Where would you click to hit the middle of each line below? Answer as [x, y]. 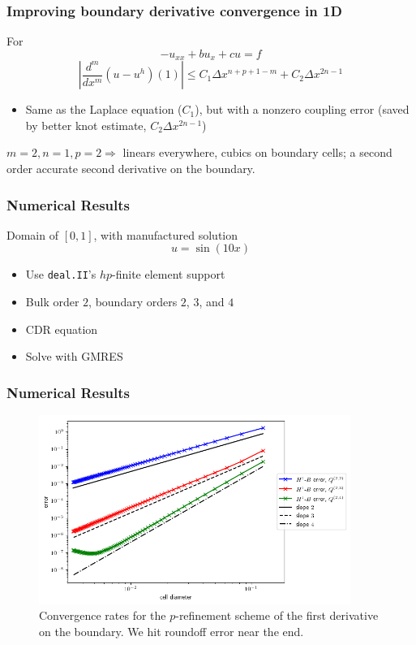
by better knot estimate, [86, 125]
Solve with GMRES [74, 356]
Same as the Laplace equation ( [104, 109]
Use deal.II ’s [61, 274]
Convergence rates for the [103, 615]
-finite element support [169, 274]
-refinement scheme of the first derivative [277, 615]
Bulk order [52, 302]
